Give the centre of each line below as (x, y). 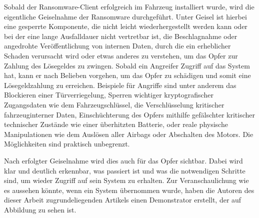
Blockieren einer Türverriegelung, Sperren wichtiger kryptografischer (109, 95)
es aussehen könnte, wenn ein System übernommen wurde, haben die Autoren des (129, 190)
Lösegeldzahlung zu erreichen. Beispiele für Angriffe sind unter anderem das (120, 85)
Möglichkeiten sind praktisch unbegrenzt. (67, 144)
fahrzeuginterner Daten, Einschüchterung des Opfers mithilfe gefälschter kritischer (129, 114)
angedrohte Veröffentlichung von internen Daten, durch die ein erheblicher (117, 46)
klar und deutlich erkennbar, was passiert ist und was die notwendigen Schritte (125, 170)
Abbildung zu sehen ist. (40, 209)
